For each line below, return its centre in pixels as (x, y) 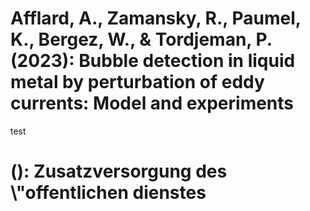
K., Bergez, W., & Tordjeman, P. (141, 39)
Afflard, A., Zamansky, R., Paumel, (156, 18)
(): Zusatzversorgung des (119, 171)
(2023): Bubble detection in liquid (153, 61)
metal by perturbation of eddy (137, 82)
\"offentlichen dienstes (108, 193)
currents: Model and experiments (152, 103)
